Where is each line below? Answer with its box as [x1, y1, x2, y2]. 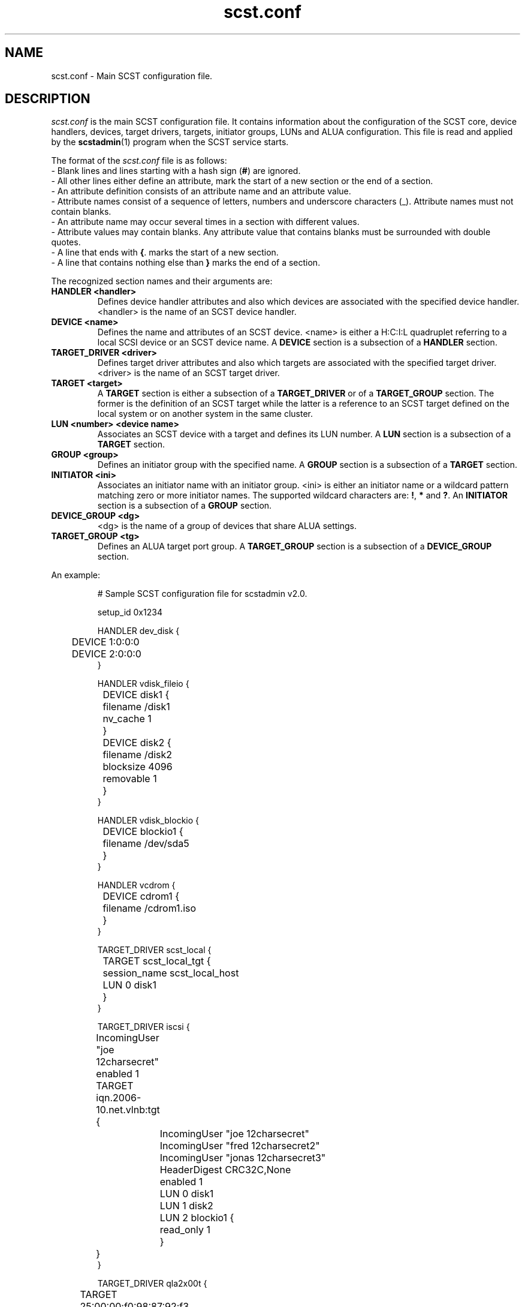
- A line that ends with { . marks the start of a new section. [51, 247, 279, 258]
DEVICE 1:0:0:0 [71, 636, 140, 648]
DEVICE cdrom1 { [102, 890, 180, 903]
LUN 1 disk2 [159, 1200, 213, 1212]
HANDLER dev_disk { [97, 626, 180, 636]
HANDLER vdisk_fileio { [97, 678, 189, 689]
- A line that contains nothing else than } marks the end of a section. [51, 257, 321, 268]
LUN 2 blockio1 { [159, 1212, 234, 1224]
